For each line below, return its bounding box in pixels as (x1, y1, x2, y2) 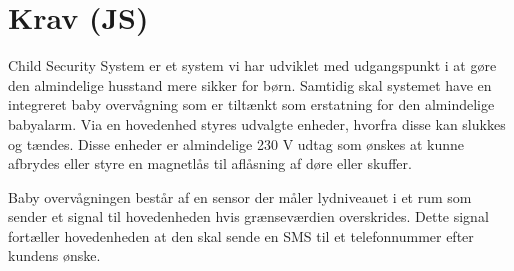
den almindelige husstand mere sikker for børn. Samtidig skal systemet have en (8, 74, 492, 95)
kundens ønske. (8, 245, 101, 266)
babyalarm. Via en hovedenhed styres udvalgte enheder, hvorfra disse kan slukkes (8, 113, 506, 134)
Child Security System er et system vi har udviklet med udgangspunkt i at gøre (8, 55, 497, 76)
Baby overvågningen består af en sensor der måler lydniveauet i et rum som (8, 186, 472, 207)
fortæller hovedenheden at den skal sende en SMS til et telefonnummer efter (8, 225, 474, 246)
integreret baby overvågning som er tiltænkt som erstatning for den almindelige (8, 94, 495, 115)
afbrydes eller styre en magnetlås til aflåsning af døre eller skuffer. (8, 153, 412, 174)
